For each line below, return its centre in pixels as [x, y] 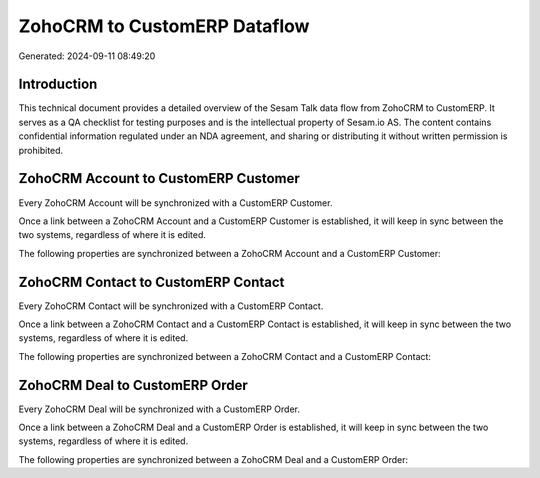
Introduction [58, 84]
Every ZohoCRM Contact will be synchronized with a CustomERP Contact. [171, 306]
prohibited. [41, 150]
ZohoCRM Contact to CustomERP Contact [151, 281]
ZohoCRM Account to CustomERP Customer [159, 178]
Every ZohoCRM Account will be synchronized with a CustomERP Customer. [175, 202]
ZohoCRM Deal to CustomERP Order [133, 385]
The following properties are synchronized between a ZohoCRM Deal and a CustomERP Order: [213, 459]
